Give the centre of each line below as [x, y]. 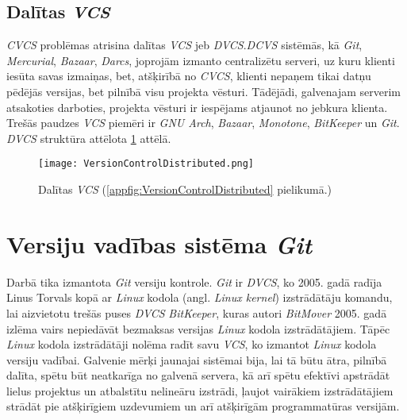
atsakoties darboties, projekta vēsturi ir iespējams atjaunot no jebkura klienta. [197, 107]
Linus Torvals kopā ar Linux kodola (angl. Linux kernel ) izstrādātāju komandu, [200, 297]
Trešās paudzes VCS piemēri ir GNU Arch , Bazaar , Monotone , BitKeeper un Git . [203, 123]
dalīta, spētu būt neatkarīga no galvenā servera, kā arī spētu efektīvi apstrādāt [198, 375]
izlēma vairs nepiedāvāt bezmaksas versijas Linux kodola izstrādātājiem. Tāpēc [198, 328]
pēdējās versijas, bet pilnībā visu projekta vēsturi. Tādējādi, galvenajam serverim [204, 91]
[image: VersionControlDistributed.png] [146, 164]
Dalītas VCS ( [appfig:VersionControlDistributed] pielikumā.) [185, 189]
